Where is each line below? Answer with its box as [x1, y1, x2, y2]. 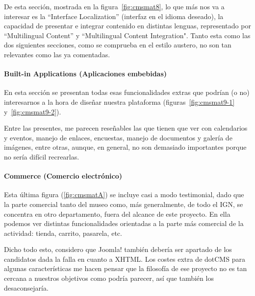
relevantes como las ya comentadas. [4, 49, 110, 59]
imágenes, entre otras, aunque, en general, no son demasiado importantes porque [4, 142, 247, 152]
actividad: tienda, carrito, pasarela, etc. [4, 228, 122, 238]
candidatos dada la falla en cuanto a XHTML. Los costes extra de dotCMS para [4, 253, 245, 264]
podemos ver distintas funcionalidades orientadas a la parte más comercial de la [4, 218, 244, 228]
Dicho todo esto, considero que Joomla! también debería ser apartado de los [4, 244, 232, 254]
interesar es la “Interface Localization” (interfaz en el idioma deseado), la [4, 11, 224, 21]
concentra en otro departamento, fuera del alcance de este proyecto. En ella [4, 208, 230, 219]
